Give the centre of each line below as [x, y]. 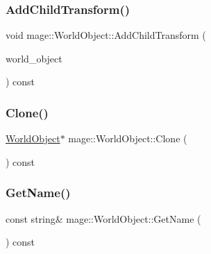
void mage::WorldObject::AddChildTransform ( [106, 35]
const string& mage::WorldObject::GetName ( [103, 218]
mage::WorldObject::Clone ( [128, 138]
